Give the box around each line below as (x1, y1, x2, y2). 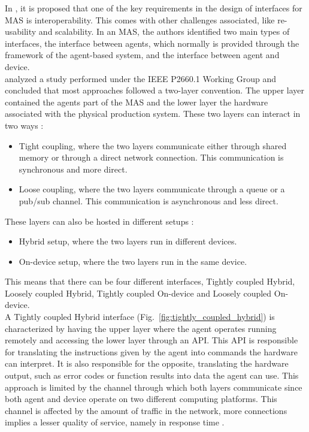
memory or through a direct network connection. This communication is (19, 151, 284, 164)
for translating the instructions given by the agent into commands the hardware (5, 345, 298, 358)
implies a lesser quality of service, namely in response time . (5, 416, 225, 428)
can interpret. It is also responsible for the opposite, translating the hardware (5, 357, 289, 370)
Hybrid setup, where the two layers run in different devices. (19, 235, 237, 247)
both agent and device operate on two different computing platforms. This (5, 392, 277, 405)
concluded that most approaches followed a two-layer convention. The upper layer (5, 84, 305, 96)
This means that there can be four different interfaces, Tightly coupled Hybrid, (5, 275, 295, 288)
